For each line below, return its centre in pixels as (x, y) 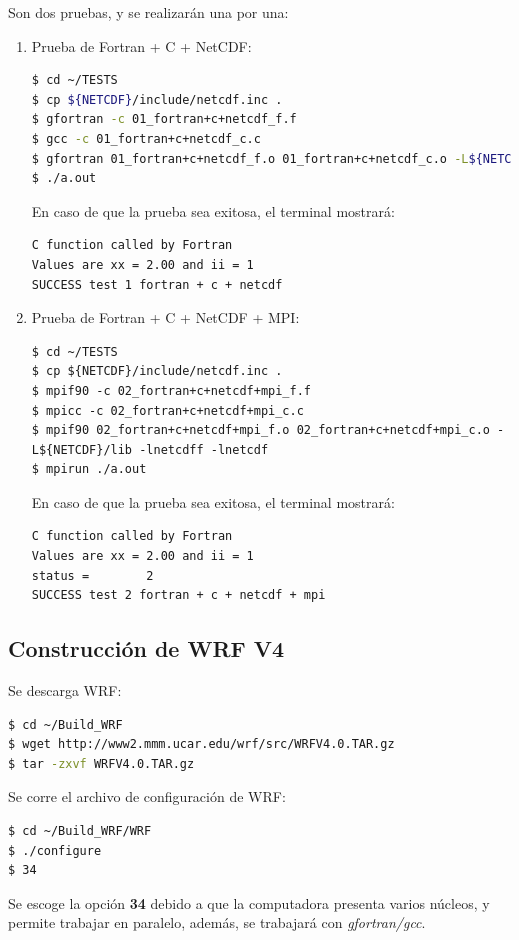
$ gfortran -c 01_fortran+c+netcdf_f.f (164, 119)
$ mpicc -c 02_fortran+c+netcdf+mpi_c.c (167, 410)
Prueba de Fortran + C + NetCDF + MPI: (165, 317)
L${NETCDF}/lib (82, 449)
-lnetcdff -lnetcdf (204, 449)
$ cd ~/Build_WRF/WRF (80, 831)
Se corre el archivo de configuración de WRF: (147, 796)
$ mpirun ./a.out (89, 469)
